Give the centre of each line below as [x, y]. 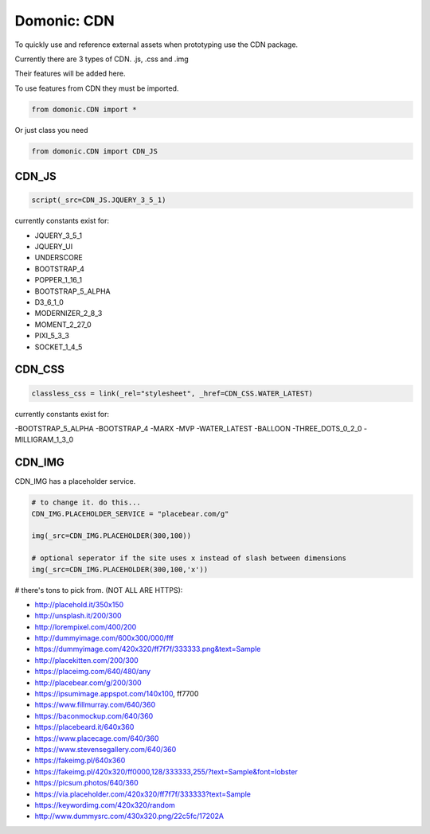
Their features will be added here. [70, 74]
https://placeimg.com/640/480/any [93, 672]
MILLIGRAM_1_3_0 [44, 440]
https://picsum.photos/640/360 [86, 783]
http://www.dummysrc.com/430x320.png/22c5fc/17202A [129, 816]
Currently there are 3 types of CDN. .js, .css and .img [102, 59]
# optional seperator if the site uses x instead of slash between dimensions [189, 558]
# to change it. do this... [86, 503]
